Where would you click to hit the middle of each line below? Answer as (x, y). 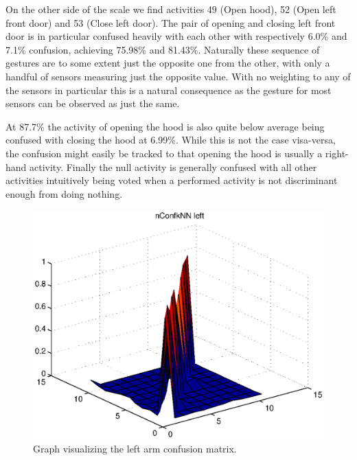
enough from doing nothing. (64, 193)
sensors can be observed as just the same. (93, 103)
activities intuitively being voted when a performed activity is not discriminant (172, 180)
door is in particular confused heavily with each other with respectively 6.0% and (176, 36)
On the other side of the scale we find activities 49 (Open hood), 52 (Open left (171, 9)
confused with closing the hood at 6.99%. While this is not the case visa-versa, (171, 140)
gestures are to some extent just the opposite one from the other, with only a (168, 63)
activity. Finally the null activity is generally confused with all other (173, 166)
